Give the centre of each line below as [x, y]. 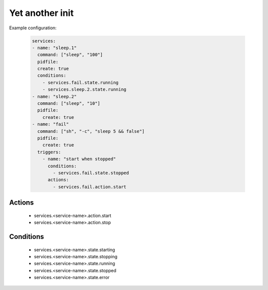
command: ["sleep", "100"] [70, 55]
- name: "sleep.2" [54, 96]
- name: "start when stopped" [79, 159]
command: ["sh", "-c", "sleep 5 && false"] [91, 131]
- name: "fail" [50, 124]
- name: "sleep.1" [54, 48]
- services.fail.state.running [80, 82]
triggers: [49, 152]
